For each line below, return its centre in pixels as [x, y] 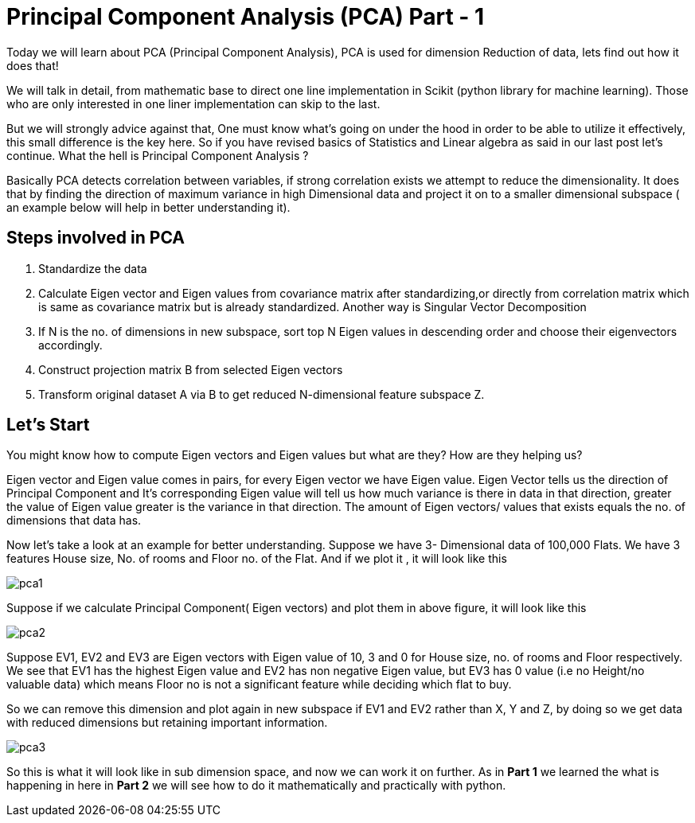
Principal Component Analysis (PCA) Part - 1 [246, 17]
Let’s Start [48, 425]
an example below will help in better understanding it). [148, 207]
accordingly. [70, 345]
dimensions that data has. [74, 521]
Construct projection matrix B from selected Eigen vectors [191, 369]
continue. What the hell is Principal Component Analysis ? [158, 155]
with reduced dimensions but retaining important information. [167, 723]
